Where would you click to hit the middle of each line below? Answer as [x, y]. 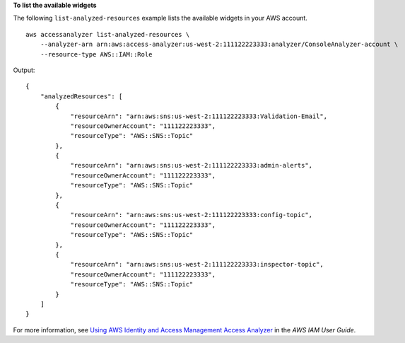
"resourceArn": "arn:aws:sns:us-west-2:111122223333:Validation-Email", [199, 116]
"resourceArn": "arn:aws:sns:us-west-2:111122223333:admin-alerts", [192, 165]
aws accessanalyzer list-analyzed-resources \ [108, 34]
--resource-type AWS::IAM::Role [96, 54]
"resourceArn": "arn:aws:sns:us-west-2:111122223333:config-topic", [192, 215]
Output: [24, 70]
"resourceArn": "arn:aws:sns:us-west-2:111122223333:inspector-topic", [197, 264]
